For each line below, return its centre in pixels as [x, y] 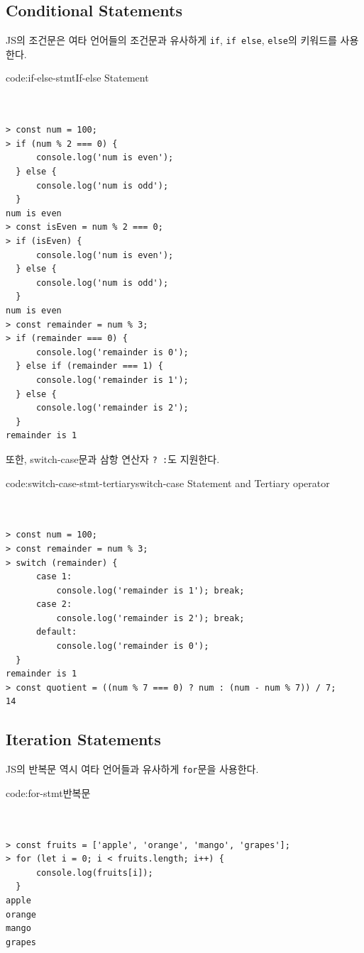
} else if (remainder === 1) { [89, 366]
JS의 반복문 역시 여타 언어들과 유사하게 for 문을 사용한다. [132, 769]
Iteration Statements [83, 739]
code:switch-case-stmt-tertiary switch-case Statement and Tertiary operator [168, 483]
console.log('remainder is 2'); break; [150, 618]
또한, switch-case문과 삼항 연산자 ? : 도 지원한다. [113, 458]
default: [56, 632]
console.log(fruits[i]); [94, 873]
